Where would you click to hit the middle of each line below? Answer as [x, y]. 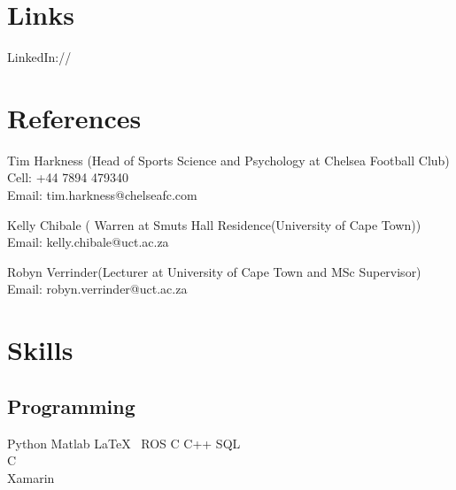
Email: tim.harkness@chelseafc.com [102, 195]
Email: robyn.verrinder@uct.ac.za [97, 289]
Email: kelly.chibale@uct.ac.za [88, 242]
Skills [40, 350]
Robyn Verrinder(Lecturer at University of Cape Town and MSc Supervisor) [214, 271]
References [74, 117]
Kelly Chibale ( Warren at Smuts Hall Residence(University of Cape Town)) [214, 224]
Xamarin [31, 477]
